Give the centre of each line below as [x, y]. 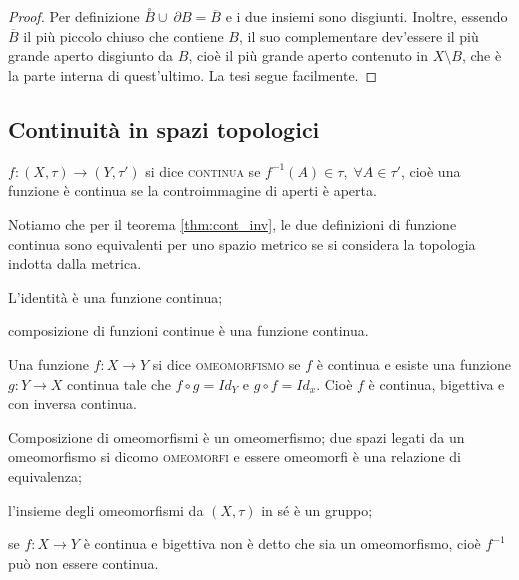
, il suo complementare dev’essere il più [358, 35]
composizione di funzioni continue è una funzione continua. [188, 330]
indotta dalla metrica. [75, 263]
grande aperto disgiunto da [91, 55]
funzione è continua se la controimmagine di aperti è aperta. [192, 190]
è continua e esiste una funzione [413, 363]
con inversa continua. [72, 403]
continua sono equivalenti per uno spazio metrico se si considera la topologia [242, 243]
